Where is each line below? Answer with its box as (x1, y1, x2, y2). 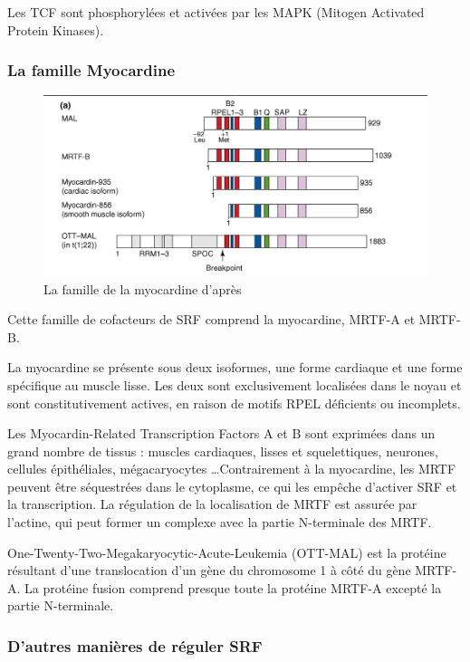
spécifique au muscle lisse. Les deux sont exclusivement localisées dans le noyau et (7, 375, 462, 394)
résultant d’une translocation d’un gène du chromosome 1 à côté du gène (7, 561, 411, 580)
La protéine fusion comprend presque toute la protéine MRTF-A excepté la (24, 578, 442, 597)
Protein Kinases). (7, 20, 104, 39)
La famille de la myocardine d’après (43, 279, 242, 298)
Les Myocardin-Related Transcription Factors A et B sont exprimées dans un (7, 424, 436, 443)
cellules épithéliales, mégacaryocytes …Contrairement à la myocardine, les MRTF (7, 459, 456, 478)
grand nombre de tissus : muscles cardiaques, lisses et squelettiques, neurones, (7, 441, 438, 460)
